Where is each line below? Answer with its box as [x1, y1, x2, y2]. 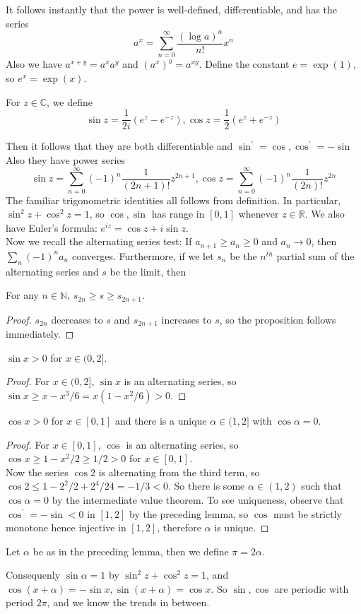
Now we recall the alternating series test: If [6, 234, 192, 249]
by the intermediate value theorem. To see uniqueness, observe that [52, 492, 344, 507]
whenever [238, 206, 279, 221]
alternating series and [6, 264, 99, 278]
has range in [151, 206, 205, 221]
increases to [161, 312, 212, 326]
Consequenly [6, 567, 61, 582]
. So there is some [167, 478, 245, 493]
